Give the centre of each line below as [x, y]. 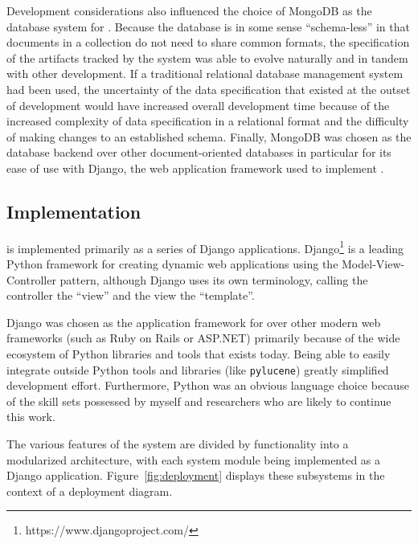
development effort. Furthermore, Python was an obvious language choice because [208, 385]
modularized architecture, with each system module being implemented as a [194, 459]
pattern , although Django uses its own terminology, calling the [214, 279]
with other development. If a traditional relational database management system [205, 74]
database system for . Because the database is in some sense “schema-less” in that [208, 26]
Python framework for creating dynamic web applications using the [172, 263]
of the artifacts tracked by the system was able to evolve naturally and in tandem [207, 57]
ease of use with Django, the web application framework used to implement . [195, 168]
